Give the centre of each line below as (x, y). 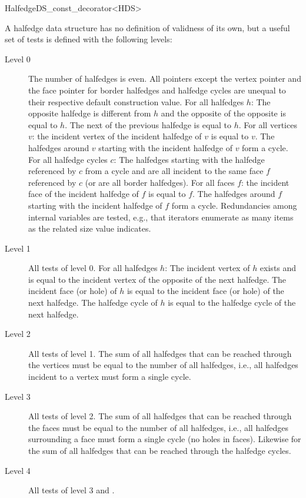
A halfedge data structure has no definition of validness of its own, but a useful (147, 27)
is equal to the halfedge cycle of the (232, 303)
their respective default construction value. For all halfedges (136, 101)
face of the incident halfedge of (84, 194)
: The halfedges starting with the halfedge (189, 159)
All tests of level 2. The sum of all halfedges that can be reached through (160, 416)
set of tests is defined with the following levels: (89, 39)
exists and (278, 268)
